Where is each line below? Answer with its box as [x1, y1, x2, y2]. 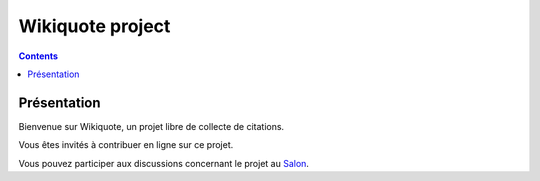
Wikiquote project [18, 15, 171, 37]
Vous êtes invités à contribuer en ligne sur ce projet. [18, 139, 234, 151]
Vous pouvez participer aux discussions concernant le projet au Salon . [18, 157, 310, 169]
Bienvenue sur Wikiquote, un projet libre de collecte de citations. [18, 120, 285, 132]
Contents [18, 50, 59, 62]
